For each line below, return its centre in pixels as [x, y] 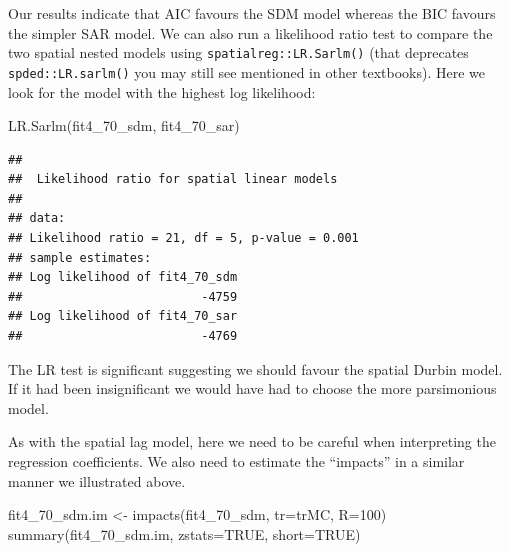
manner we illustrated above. [97, 480]
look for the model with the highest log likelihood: [162, 91]
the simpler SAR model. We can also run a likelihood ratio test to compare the [250, 32]
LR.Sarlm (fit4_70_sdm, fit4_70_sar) [124, 125]
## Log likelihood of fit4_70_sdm [123, 277]
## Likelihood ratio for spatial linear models [173, 179]
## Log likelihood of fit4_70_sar [123, 316]
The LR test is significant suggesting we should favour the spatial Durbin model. [255, 368]
